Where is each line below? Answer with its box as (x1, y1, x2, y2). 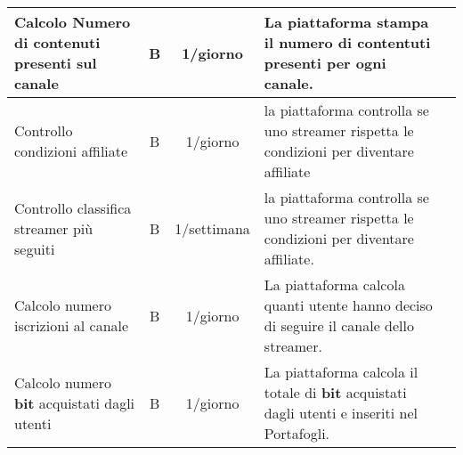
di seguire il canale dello (264, 315, 414, 336)
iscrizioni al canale (14, 315, 129, 336)
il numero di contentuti (264, 32, 431, 53)
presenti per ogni (264, 53, 386, 73)
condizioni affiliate (14, 141, 128, 161)
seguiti (14, 238, 55, 259)
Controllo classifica (14, 197, 132, 218)
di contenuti (14, 32, 101, 53)
